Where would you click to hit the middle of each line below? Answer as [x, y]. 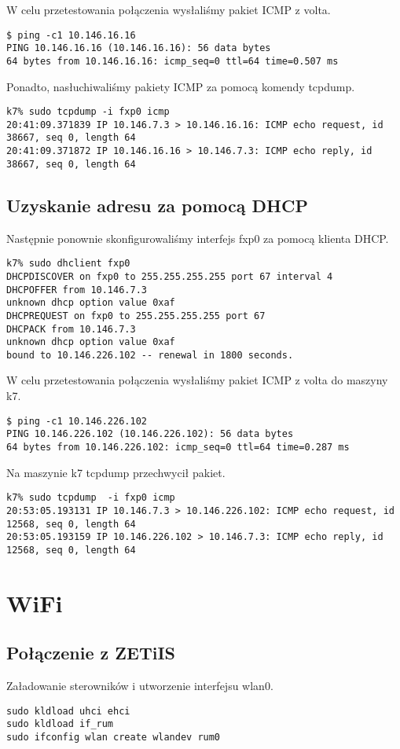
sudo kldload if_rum [60, 724]
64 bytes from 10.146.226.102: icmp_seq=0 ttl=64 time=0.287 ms [178, 447]
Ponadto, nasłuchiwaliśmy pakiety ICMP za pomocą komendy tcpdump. [181, 86]
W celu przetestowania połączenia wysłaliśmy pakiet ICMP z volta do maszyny [197, 380]
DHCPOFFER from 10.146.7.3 [77, 290]
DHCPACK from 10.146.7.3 [71, 329]
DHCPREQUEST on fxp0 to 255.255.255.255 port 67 [136, 316]
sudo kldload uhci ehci [68, 711]
